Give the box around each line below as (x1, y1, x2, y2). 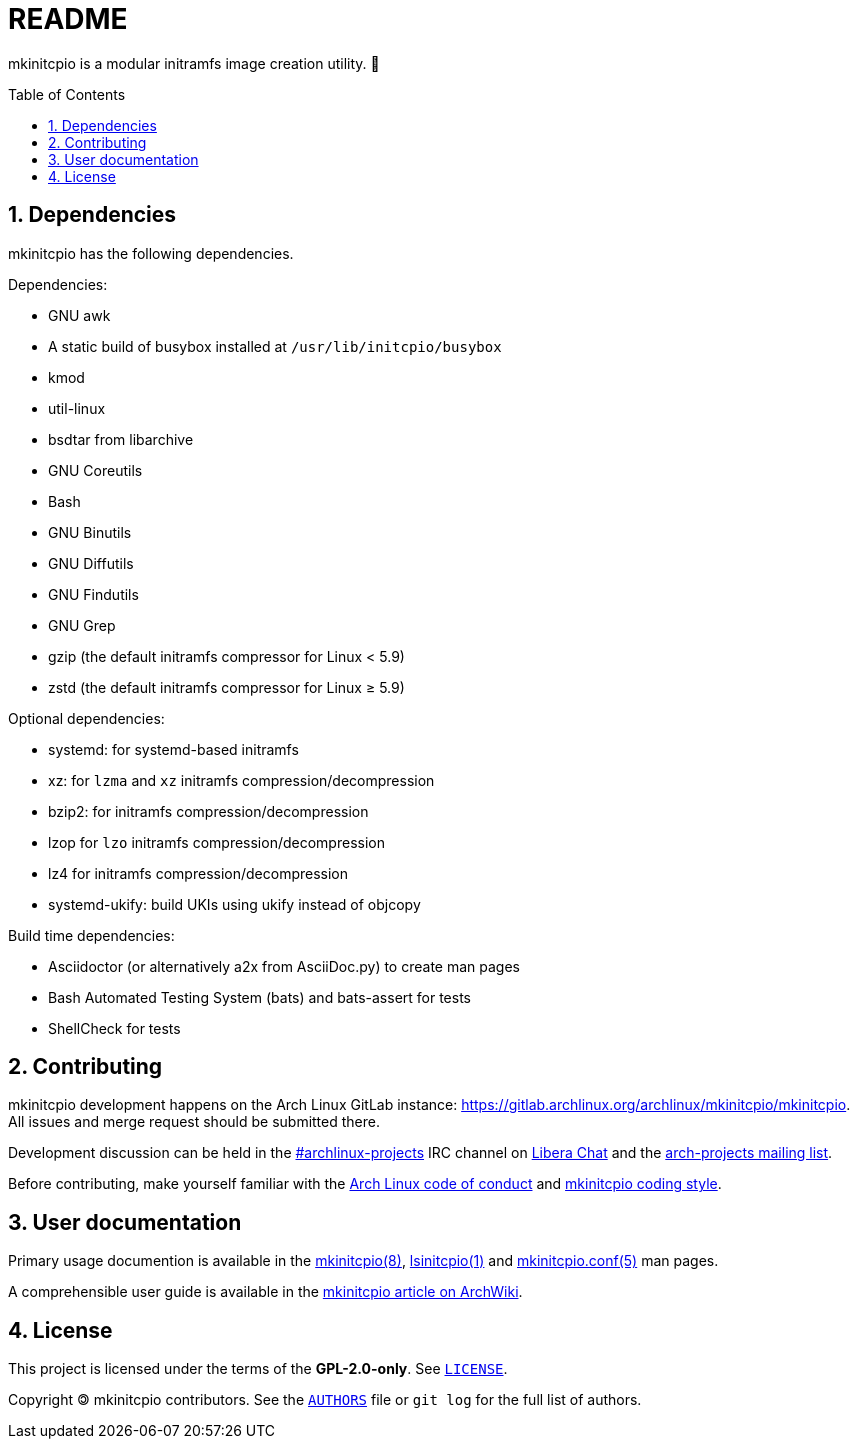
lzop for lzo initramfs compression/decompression (48, 833, 385, 851)
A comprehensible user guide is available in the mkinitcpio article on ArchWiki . (8, 1283, 523, 1301)
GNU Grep (48, 616, 116, 634)
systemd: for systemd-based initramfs (48, 740, 299, 758)
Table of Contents (8, 85, 126, 103)
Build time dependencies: (8, 926, 175, 944)
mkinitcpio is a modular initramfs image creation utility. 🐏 (8, 54, 380, 72)
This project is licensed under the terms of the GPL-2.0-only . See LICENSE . (8, 1360, 508, 1378)
